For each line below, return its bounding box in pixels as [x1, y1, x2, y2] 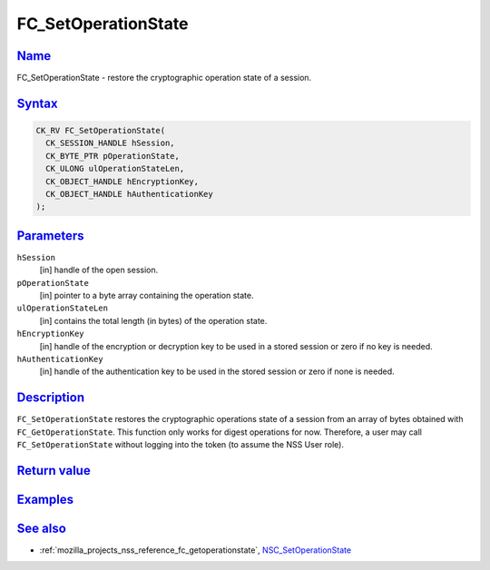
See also [16, 520, 67, 536]
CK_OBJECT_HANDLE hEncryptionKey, [45, 176, 200, 186]
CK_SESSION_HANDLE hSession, [45, 138, 176, 149]
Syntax [16, 95, 58, 111]
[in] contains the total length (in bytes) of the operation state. [39, 315, 268, 326]
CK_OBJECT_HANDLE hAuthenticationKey [45, 189, 213, 200]
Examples [16, 491, 74, 507]
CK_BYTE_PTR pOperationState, [45, 151, 181, 161]
